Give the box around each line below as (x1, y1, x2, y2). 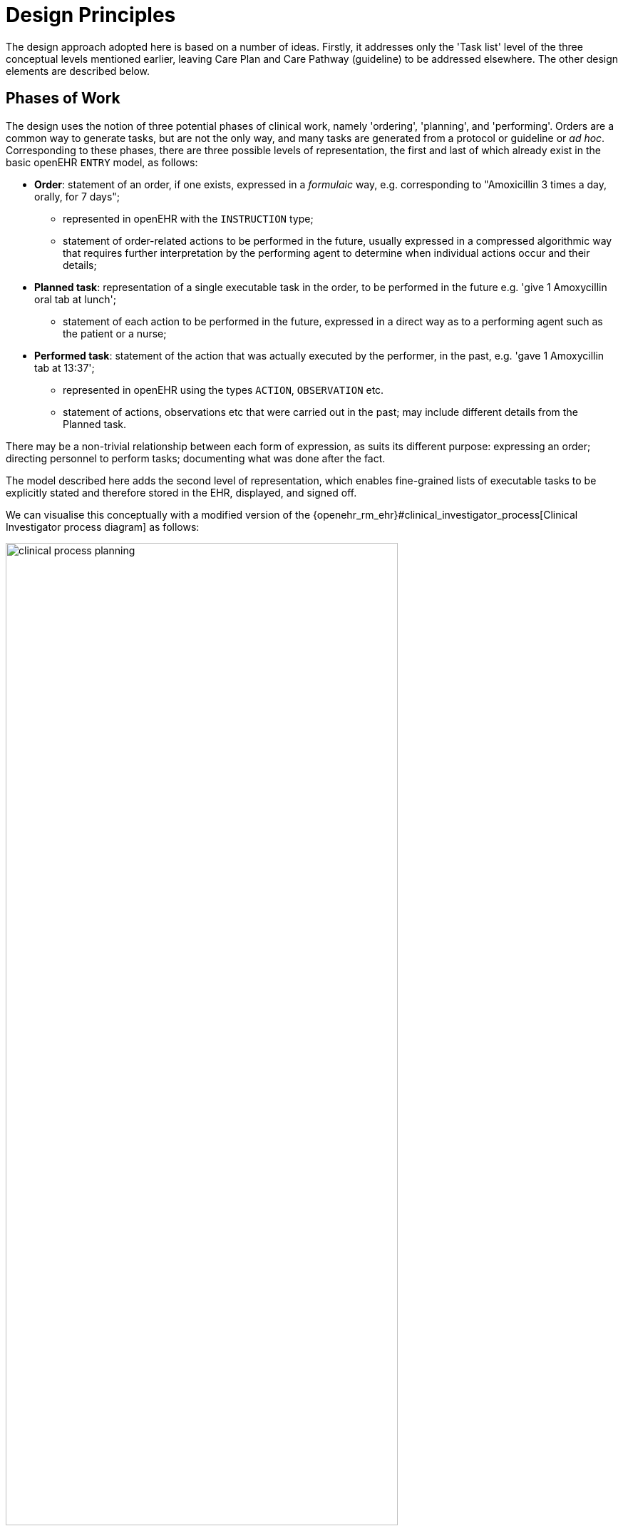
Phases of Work (6, 89, 120, 108)
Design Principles (6, 3, 176, 27)
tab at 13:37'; (34, 361, 95, 374)
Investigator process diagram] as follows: (6, 520, 200, 533)
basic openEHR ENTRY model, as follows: (6, 156, 198, 168)
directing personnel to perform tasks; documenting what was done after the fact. (6, 452, 386, 464)
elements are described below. (6, 64, 150, 77)
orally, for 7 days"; (34, 190, 120, 203)
